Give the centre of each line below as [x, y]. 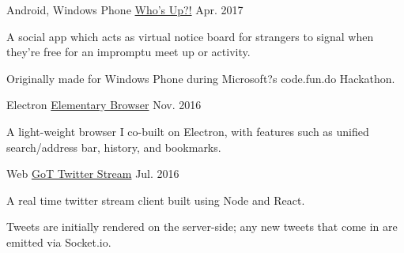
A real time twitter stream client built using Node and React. [156, 200]
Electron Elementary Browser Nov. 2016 [104, 105]
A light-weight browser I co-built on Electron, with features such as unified [188, 131]
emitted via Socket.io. [59, 242]
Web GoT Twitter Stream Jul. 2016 [93, 174]
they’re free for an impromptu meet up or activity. [128, 52]
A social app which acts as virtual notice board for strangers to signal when [190, 36]
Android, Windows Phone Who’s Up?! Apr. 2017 [125, 9]
